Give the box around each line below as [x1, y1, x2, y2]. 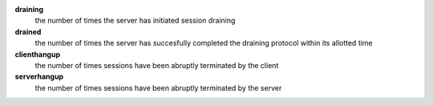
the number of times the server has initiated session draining [34, 16, 236, 26]
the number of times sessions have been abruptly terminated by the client [34, 60, 279, 70]
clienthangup [14, 49, 60, 59]
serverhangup [14, 72, 64, 82]
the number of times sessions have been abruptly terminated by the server [34, 83, 282, 92]
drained [14, 26, 42, 36]
